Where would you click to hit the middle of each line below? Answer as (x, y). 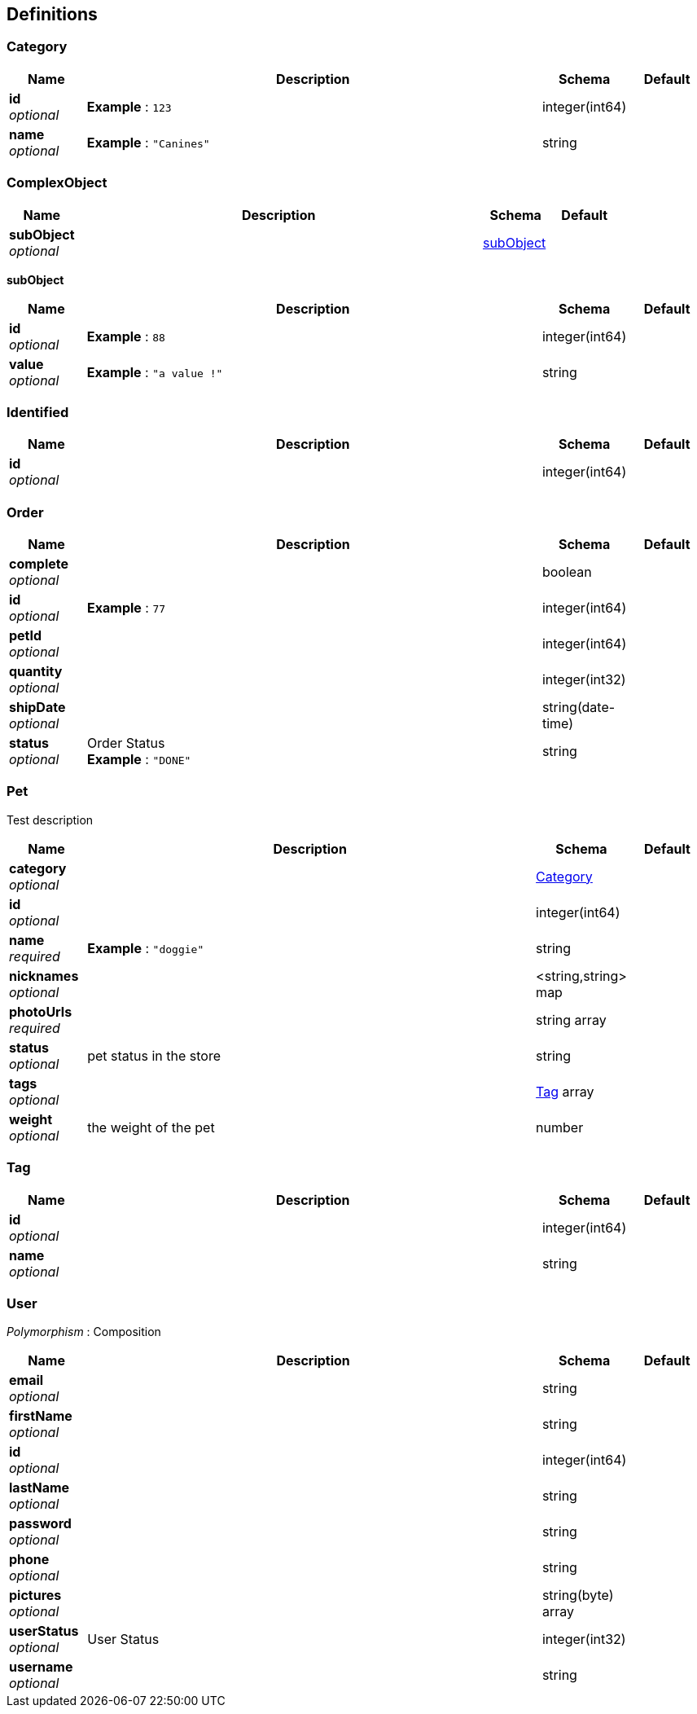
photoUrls (41, 1011)
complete (39, 564)
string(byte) (578, 1595)
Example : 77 (127, 608)
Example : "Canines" (148, 142)
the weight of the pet (151, 1127)
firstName (41, 1416)
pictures (35, 1595)
